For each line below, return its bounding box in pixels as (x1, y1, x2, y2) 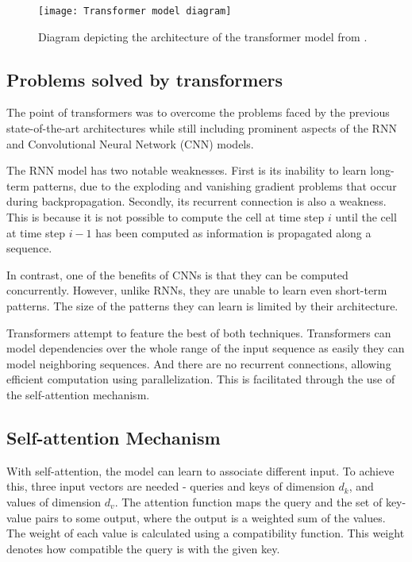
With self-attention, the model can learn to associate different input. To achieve (6, 462, 395, 479)
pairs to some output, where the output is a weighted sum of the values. (35, 509, 386, 525)
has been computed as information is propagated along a (95, 224, 372, 241)
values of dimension (6, 493, 102, 510)
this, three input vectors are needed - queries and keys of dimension (6, 478, 335, 495)
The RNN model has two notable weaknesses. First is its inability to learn (6, 162, 367, 179)
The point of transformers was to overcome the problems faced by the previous (6, 104, 390, 121)
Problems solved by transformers (6, 67, 283, 91)
